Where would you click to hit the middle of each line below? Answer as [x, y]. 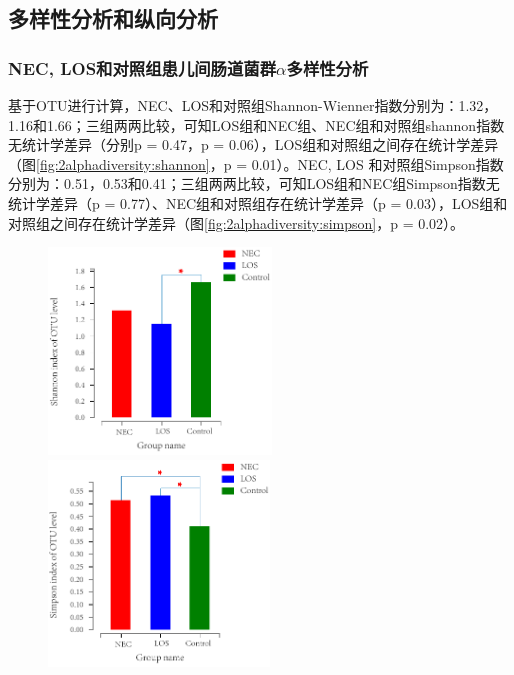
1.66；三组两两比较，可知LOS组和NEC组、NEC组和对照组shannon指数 [275, 124]
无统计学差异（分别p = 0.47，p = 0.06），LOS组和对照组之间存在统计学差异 [253, 144]
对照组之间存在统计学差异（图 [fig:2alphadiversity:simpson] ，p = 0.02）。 [236, 222]
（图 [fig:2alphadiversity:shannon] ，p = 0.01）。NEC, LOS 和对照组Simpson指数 [256, 163]
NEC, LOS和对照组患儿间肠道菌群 [142, 67]
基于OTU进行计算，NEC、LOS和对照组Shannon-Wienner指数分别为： [233, 105]
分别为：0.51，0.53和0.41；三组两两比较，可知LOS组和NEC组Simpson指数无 [254, 183]
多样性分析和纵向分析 [113, 18]
